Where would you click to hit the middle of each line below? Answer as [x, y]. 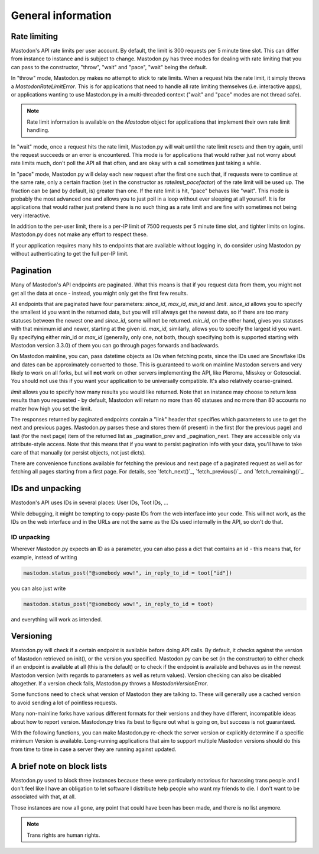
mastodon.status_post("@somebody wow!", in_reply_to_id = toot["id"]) [128, 573]
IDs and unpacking [46, 489]
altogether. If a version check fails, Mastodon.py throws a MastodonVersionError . [110, 683]
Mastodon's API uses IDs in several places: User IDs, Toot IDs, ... [89, 502]
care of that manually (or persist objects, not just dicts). [78, 452]
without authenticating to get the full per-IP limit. [70, 254]
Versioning [32, 636]
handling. [38, 130]
